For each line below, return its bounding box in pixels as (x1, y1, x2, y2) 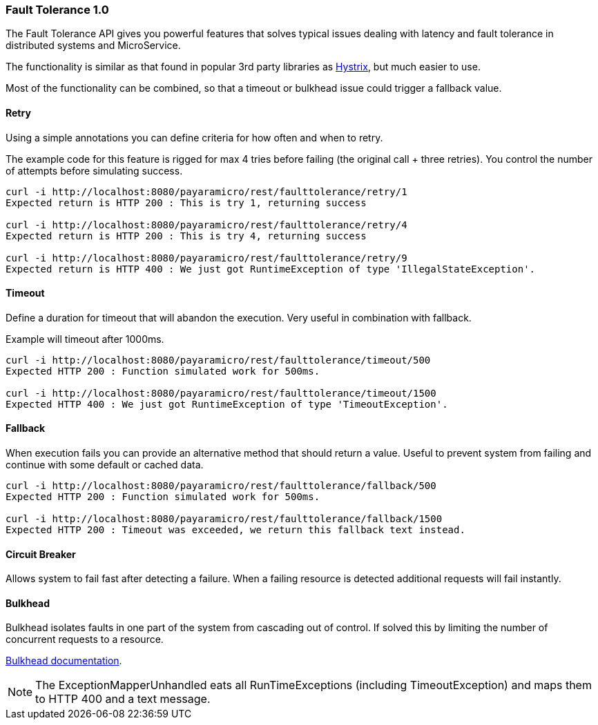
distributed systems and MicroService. (6, 39, 181, 52)
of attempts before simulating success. (6, 164, 183, 177)
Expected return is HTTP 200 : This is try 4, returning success (6, 230, 367, 241)
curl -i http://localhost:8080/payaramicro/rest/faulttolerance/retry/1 (6, 186, 407, 197)
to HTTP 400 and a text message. (35, 692, 211, 706)
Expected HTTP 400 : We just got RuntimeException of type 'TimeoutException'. (6, 398, 448, 410)
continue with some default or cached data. (6, 459, 204, 471)
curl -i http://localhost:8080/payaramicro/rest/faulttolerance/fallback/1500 (6, 513, 443, 525)
